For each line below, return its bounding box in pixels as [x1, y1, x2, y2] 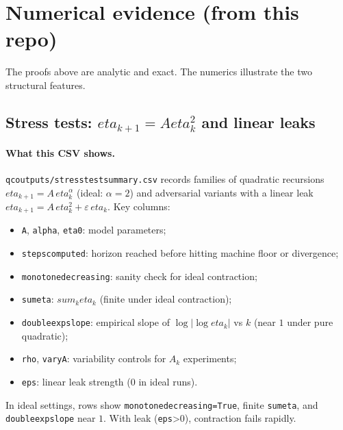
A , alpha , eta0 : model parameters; [21, 223, 166, 237]
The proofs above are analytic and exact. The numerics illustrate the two [5, 64, 312, 79]
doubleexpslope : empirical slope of [21, 315, 170, 329]
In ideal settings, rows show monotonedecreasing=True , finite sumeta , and [5, 397, 318, 412]
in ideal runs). [138, 374, 198, 388]
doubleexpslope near [5, 411, 96, 425]
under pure [287, 315, 333, 329]
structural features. [5, 77, 86, 92]
